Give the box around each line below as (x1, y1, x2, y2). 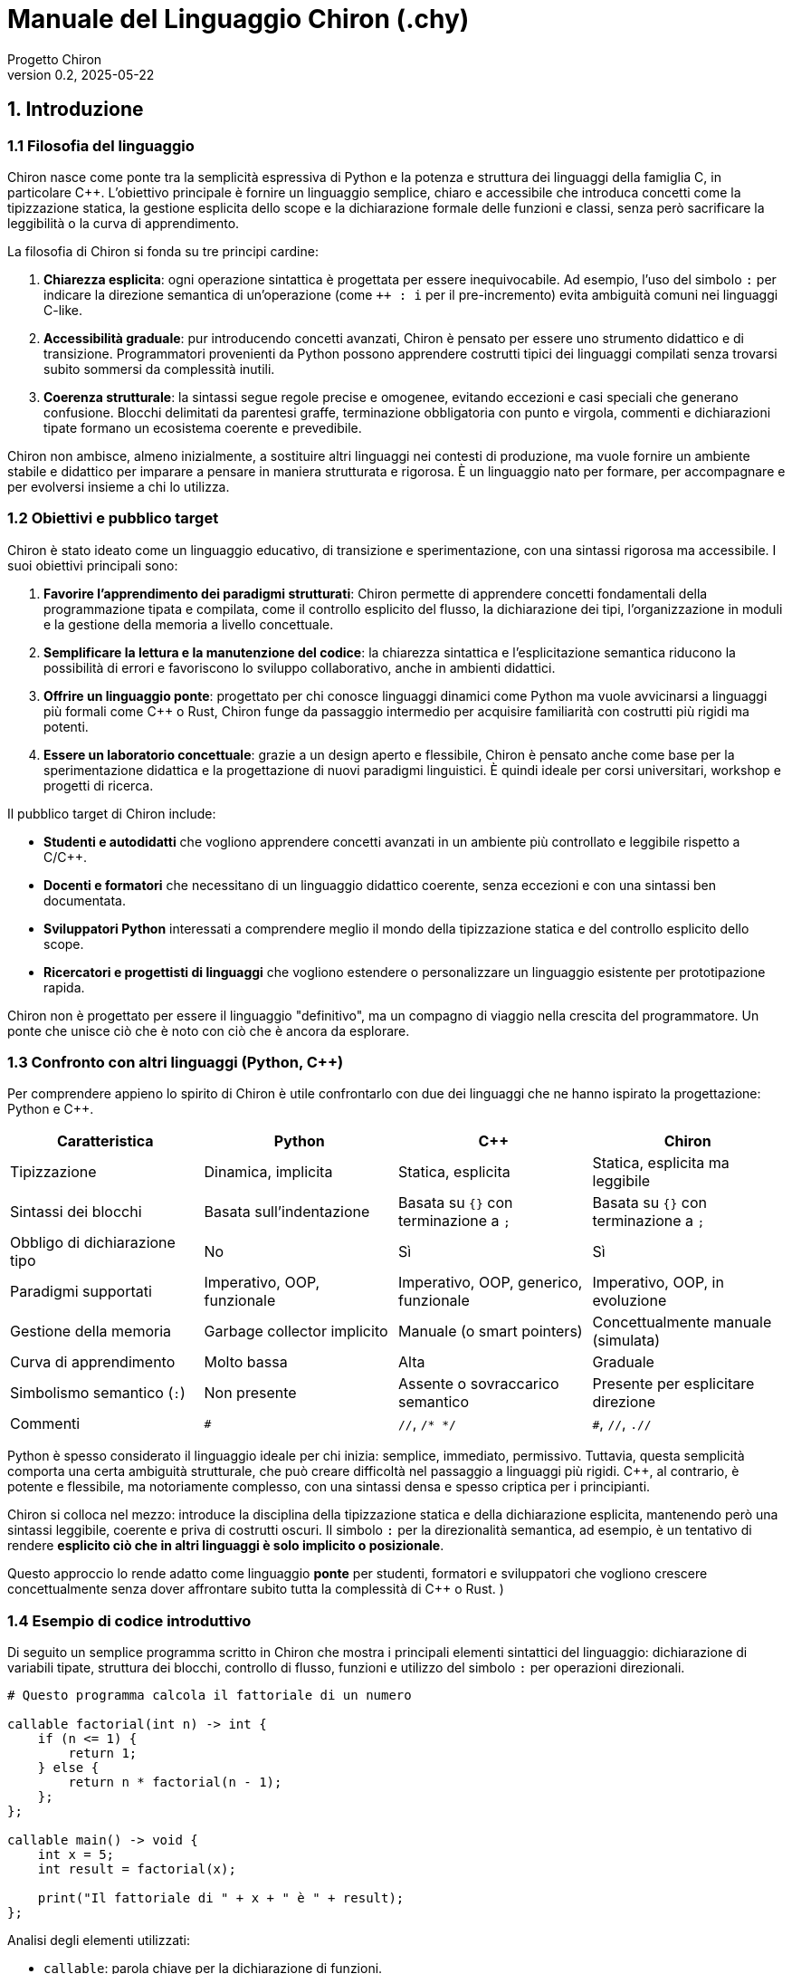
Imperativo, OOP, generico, (398, 1273, 583, 1292)
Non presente (204, 1384, 297, 1403)
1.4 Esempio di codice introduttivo (7, 1611, 252, 1630)
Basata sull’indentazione (204, 1203, 370, 1222)
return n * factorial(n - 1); (68, 1775, 282, 1790)
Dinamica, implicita (204, 1163, 333, 1182)
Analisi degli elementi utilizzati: (7, 1932, 191, 1949)
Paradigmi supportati (10, 1282, 152, 1301)
